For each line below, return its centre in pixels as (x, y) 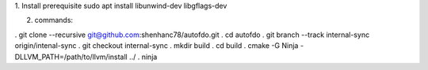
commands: (54, 20)
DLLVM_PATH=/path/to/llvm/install (71, 57)
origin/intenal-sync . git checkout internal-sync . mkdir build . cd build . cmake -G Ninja (157, 46)
